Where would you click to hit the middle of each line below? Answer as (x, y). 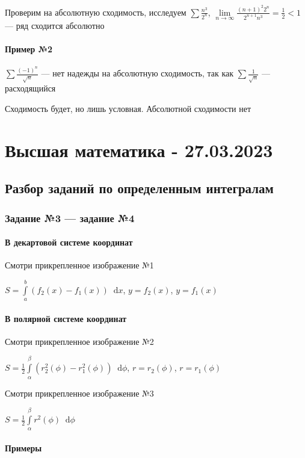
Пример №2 (29, 49)
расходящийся (30, 88)
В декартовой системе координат (69, 242)
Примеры (23, 448)
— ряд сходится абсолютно (55, 26)
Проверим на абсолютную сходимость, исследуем (96, 12)
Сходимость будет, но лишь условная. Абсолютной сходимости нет (128, 108)
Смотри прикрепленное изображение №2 (79, 341)
